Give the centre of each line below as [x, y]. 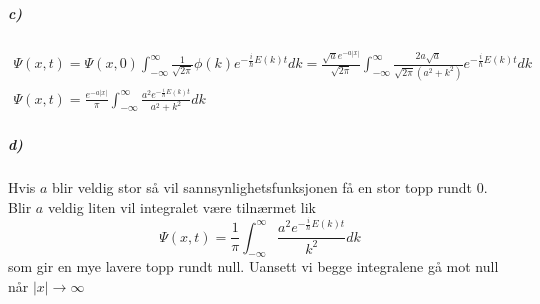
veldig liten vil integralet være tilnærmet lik [181, 206]
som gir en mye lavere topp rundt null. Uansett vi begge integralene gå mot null [253, 266]
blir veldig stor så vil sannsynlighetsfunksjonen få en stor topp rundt [262, 187]
